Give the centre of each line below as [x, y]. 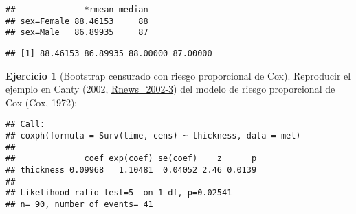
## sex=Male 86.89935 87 [77, 33]
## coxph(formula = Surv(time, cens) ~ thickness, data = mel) [153, 136]
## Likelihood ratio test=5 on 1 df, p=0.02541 [119, 193]
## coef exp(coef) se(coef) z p [131, 159]
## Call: [25, 124]
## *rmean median [77, 10]
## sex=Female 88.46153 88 [77, 21]
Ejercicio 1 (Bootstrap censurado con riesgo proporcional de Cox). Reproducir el [178, 75]
